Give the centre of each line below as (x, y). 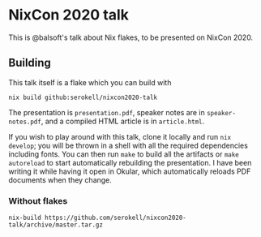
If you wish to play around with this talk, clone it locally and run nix (120, 136)
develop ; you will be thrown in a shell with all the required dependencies (128, 145)
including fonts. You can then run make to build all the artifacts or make (124, 154)
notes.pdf (25, 122)
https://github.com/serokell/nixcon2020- (115, 218)
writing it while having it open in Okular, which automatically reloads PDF (130, 171)
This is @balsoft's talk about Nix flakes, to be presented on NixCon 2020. (131, 37)
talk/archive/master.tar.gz (56, 225)
